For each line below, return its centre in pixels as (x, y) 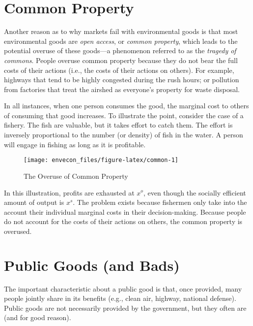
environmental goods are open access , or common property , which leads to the (121, 41)
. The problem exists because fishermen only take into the (160, 202)
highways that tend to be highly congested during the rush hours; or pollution (122, 80)
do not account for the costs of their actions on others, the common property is (123, 221)
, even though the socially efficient (195, 192)
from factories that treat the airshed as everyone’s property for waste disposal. (122, 89)
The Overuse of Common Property (76, 176)
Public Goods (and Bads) (92, 265)
